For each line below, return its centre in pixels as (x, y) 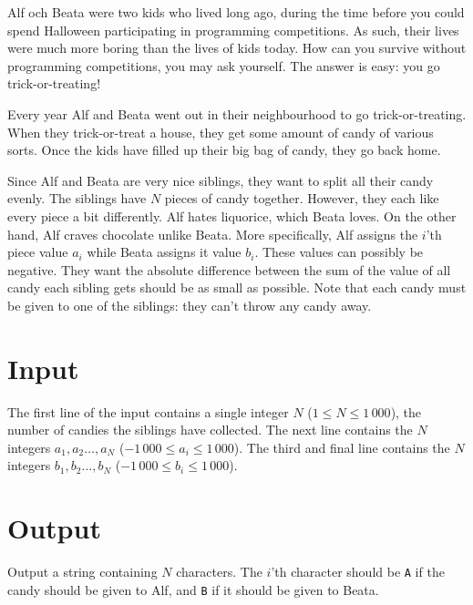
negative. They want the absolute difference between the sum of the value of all (229, 269)
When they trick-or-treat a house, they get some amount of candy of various (221, 132)
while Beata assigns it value (164, 252)
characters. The (219, 572)
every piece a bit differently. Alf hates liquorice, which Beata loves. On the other (232, 215)
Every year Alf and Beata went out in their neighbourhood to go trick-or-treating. (237, 113)
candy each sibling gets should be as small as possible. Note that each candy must (237, 287)
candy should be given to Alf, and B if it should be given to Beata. (193, 589)
